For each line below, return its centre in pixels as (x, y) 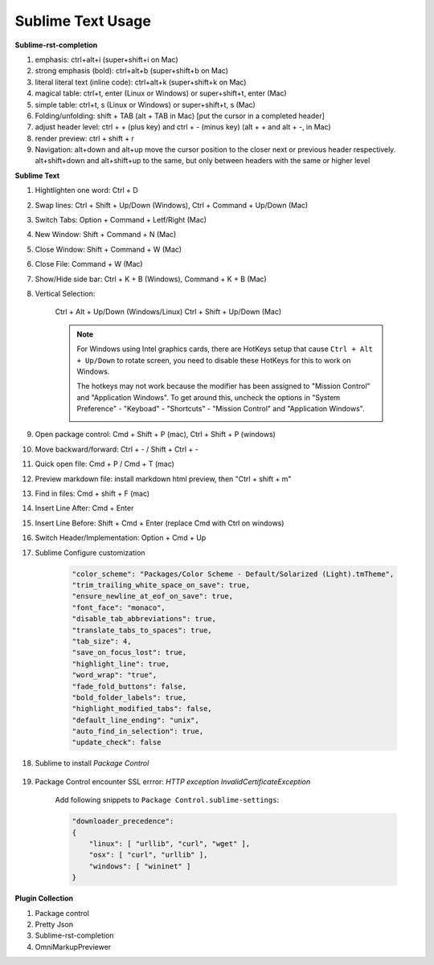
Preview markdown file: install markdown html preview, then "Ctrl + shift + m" (163, 479)
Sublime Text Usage (83, 21)
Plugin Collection (44, 898)
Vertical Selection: (65, 293)
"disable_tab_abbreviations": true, (144, 619)
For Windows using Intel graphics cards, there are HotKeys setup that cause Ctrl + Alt (225, 349)
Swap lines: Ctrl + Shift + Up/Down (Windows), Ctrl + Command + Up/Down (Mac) (172, 205)
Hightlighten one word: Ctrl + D (86, 190)
